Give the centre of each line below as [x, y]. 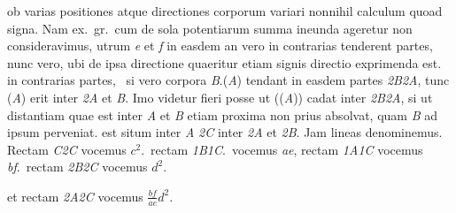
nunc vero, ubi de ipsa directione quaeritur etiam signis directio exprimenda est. [224, 62]
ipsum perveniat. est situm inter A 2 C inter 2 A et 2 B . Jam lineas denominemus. [225, 132]
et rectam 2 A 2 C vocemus [75, 196]
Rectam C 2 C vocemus [67, 149]
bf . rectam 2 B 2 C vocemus [77, 167]
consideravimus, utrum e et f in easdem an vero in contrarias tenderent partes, [220, 46]
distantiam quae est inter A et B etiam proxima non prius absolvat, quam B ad [222, 114]
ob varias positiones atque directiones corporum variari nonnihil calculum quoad [225, 11]
